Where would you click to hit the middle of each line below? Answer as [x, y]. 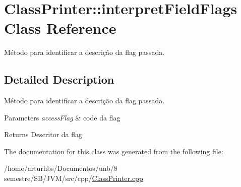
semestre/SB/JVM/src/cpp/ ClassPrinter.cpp [74, 178]
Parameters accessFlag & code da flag [62, 117]
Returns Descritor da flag [43, 134]
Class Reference [60, 28]
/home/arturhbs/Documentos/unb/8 [61, 168]
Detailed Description [59, 79]
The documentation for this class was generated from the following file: [114, 151]
